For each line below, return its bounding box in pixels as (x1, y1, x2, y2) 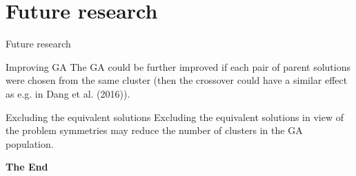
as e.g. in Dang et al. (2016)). (6, 86, 130, 100)
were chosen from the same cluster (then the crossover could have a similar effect (6, 73, 348, 87)
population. (6, 136, 54, 151)
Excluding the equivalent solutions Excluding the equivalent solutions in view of (6, 109, 344, 124)
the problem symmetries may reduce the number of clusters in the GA (6, 123, 303, 137)
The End (6, 159, 48, 174)
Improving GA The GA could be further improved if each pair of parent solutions (6, 59, 350, 74)
